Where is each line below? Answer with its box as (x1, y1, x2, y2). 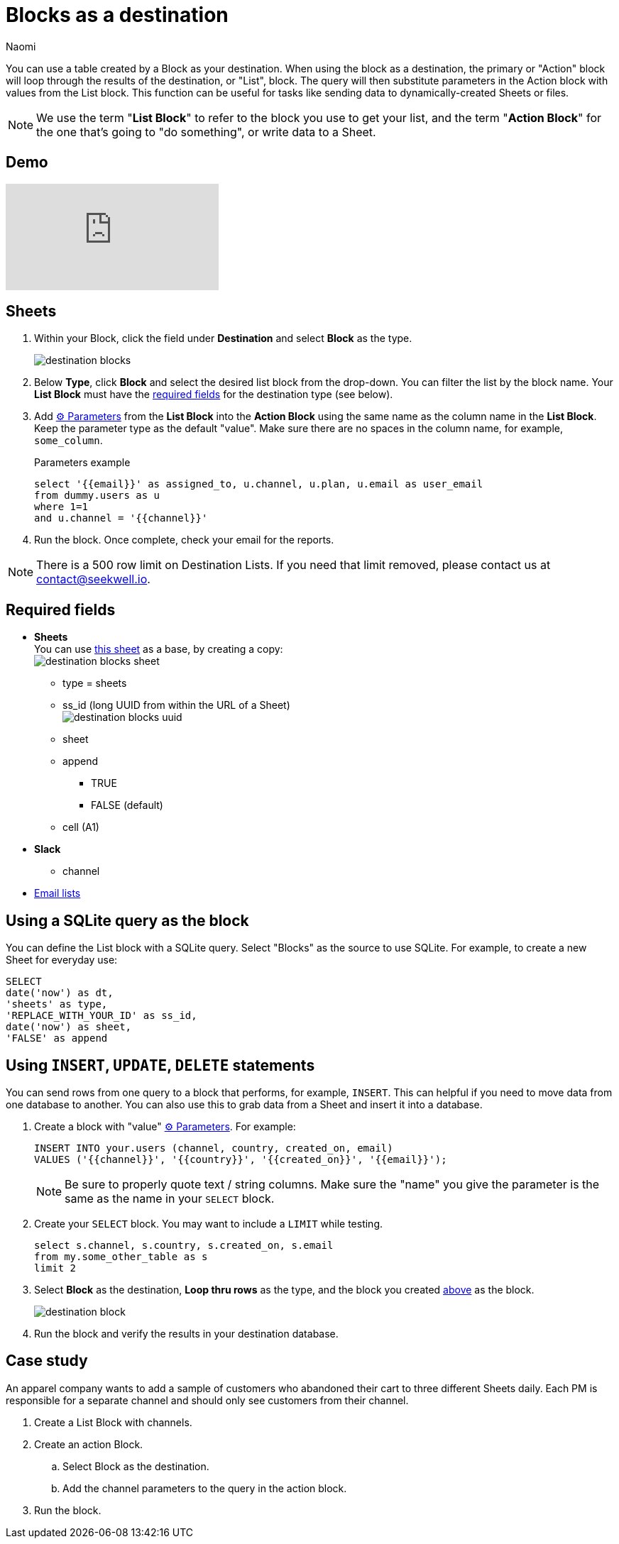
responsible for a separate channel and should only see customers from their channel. (6, 1394, 409, 1406)
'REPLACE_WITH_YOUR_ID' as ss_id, (6, 1010, 197, 1022)
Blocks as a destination (6, 3, 229, 27)
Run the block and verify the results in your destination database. (34, 1327, 339, 1340)
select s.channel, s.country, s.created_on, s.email (34, 1239, 334, 1251)
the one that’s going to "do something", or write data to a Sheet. (36, 124, 376, 139)
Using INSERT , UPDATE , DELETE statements (6, 1056, 315, 1074)
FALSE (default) (91, 799, 163, 812)
